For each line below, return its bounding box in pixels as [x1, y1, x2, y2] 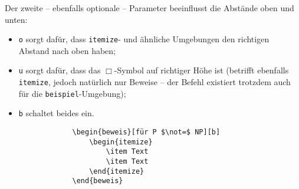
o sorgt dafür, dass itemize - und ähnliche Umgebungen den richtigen [18, 33, 270, 45]
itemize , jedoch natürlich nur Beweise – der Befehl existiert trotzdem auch [18, 76, 291, 88]
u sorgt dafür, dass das [18, 64, 101, 76]
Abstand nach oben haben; [18, 44, 116, 56]
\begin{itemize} [89, 137, 153, 146]
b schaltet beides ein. [18, 107, 94, 119]
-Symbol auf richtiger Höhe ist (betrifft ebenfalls [114, 64, 289, 76]
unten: [5, 13, 28, 25]
